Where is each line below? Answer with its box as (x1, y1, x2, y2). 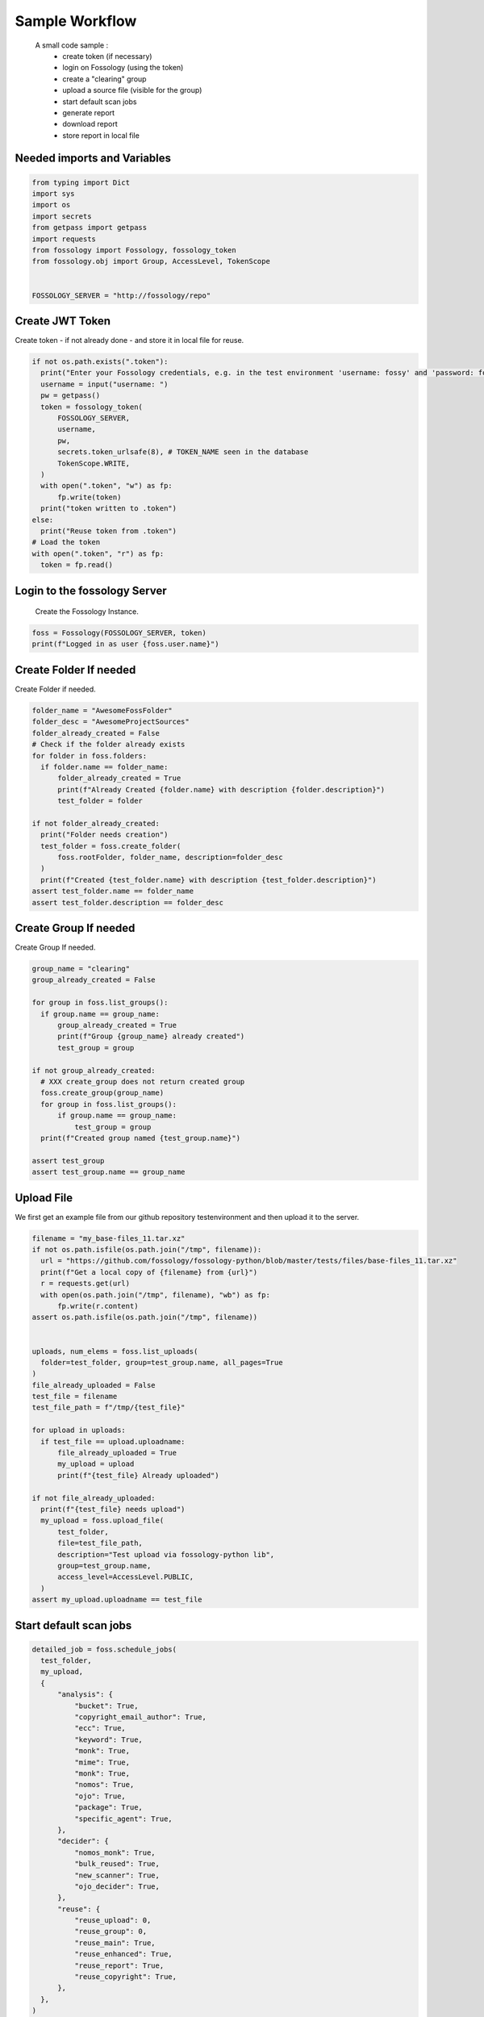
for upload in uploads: (31, 1426, 127, 1435)
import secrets (31, 211, 92, 221)
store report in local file (62, 130, 140, 140)
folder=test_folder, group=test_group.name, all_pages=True (40, 1358, 283, 1367)
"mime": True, (73, 1757, 131, 1767)
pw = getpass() (40, 391, 101, 400)
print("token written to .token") (40, 504, 177, 513)
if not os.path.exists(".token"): (31, 357, 169, 366)
